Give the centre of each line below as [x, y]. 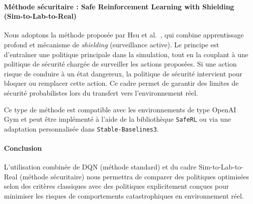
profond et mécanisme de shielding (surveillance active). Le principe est [111, 44]
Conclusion [23, 148]
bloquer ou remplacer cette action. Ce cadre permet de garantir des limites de [121, 83]
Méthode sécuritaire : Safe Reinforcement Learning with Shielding [119, 6]
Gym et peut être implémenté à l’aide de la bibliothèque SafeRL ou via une [118, 119]
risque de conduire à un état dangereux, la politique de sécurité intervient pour [123, 73]
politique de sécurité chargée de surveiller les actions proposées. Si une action [120, 64]
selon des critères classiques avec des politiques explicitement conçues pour [116, 186]
